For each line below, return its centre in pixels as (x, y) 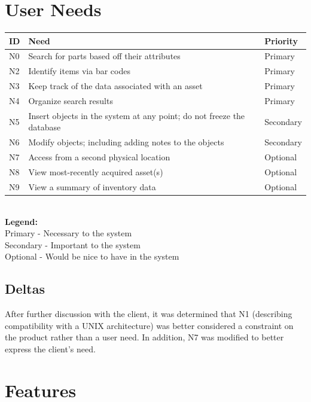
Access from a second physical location (99, 157)
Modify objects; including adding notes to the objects (126, 142)
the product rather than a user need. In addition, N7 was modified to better (144, 337)
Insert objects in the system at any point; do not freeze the (137, 115)
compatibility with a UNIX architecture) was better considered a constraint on (149, 325)
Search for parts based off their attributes (104, 56)
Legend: (21, 221)
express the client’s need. (50, 348)
